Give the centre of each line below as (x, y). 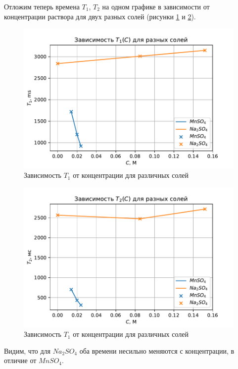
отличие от (20, 360)
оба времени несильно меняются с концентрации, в (157, 350)
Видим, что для (27, 350)
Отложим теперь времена (42, 6)
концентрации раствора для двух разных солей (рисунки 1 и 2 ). (100, 16)
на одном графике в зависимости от (156, 6)
